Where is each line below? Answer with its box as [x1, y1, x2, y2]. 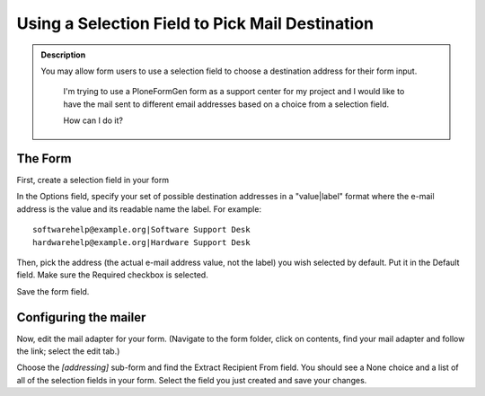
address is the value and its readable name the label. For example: [16, 203, 262, 215]
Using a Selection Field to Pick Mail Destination [16, 13, 375, 33]
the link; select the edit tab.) [16, 346, 120, 356]
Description [40, 49, 86, 60]
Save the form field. [16, 286, 90, 296]
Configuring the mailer [16, 310, 146, 325]
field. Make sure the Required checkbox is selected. [16, 269, 208, 280]
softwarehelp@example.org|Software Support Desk [32, 224, 251, 235]
